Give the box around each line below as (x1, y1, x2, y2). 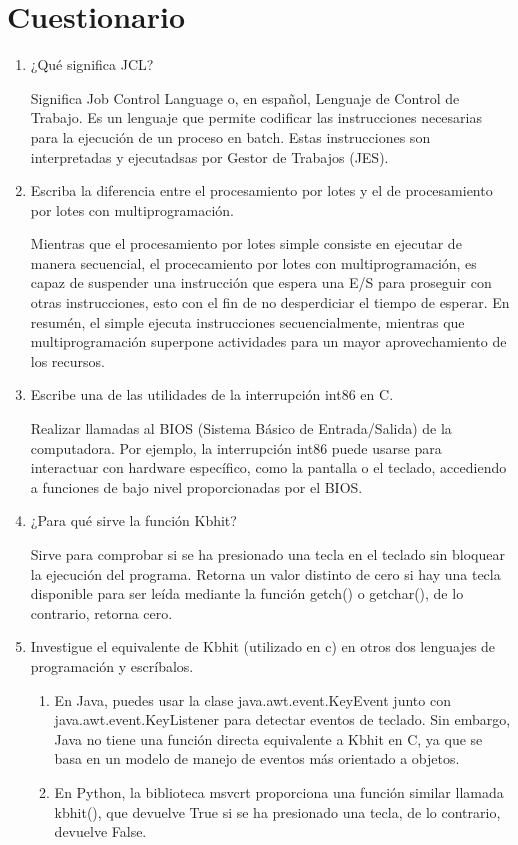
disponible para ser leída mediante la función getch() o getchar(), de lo (30, 583, 464, 604)
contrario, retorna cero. (30, 602, 173, 623)
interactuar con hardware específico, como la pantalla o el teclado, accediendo (30, 457, 507, 478)
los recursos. (30, 350, 105, 371)
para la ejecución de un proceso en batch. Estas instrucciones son (30, 126, 431, 147)
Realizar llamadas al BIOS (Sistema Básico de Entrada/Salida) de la (30, 418, 452, 439)
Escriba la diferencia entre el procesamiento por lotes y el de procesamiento (30, 180, 493, 201)
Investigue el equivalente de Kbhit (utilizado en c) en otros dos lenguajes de (30, 636, 496, 657)
